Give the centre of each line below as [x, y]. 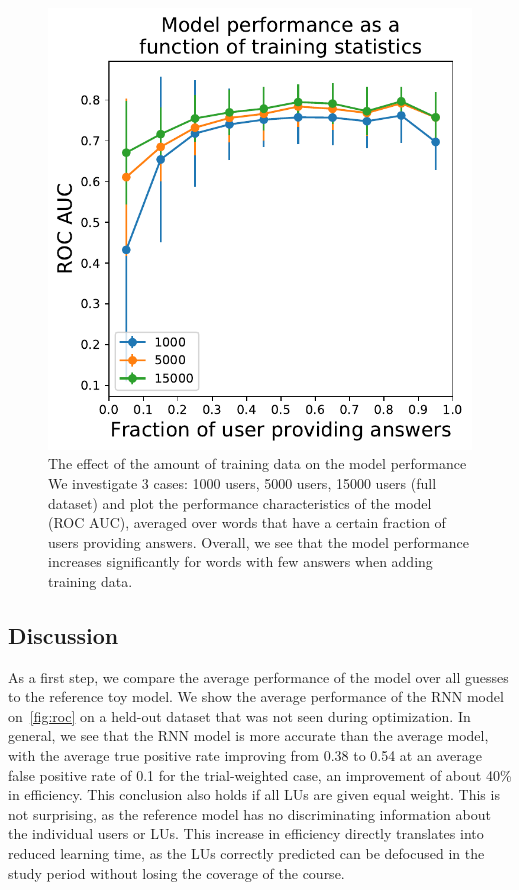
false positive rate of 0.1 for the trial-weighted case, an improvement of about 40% [260, 774]
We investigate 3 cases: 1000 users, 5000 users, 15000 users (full [242, 482]
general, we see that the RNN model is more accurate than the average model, [248, 735]
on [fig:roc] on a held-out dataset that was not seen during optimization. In [239, 715]
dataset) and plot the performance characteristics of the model [240, 502]
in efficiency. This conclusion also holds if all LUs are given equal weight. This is [254, 794]
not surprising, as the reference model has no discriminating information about [249, 813]
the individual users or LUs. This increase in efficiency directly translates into [246, 833]
